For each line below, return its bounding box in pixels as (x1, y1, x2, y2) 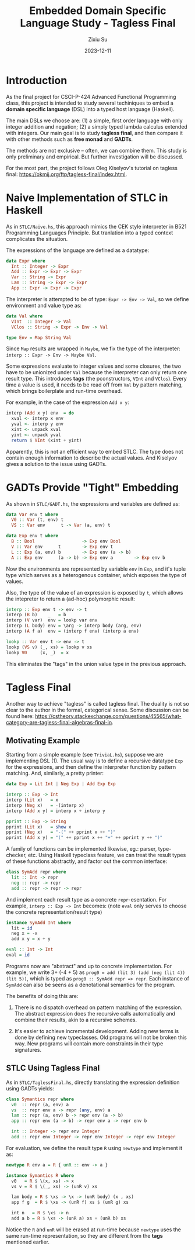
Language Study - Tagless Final (20, 16, 176, 30)
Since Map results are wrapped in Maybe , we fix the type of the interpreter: (6, 345, 180, 352)
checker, (6, 852, 27, 859)
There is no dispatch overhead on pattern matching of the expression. (14, 1004, 183, 1011)
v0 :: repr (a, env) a (11, 1101, 69, 1107)
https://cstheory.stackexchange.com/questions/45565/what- (34, 712, 182, 720)
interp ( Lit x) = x (6, 797, 59, 803)
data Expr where (6, 258, 45, 264)
